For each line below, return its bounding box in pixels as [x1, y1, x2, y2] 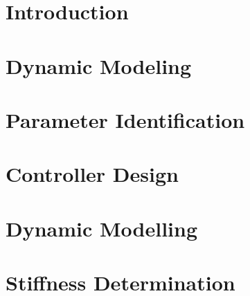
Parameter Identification [6, 105, 245, 133]
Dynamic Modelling [6, 214, 198, 242]
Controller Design [6, 160, 179, 188]
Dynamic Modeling [6, 51, 192, 80]
